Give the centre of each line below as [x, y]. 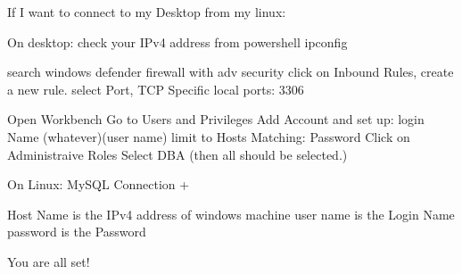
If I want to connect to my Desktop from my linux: [147, 12]
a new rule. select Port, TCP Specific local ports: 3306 [156, 89]
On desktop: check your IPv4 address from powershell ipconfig [177, 42]
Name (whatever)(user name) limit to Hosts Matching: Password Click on [209, 136]
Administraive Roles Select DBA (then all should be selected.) [177, 154]
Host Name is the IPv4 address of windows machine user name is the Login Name [231, 214]
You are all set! [49, 261]
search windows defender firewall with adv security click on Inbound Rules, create [231, 72]
